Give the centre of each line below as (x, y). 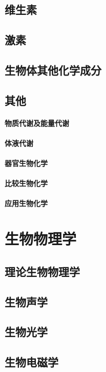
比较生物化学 (26, 183)
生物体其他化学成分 (53, 70)
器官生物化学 (26, 163)
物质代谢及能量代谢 (37, 123)
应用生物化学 (26, 203)
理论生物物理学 (42, 271)
